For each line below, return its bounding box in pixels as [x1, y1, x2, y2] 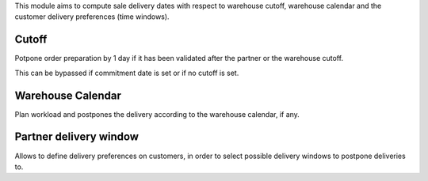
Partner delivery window [14, 130, 139, 144]
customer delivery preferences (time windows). [14, 12, 170, 21]
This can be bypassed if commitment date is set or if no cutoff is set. [14, 68, 239, 77]
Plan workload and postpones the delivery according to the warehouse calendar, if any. [14, 109, 300, 119]
